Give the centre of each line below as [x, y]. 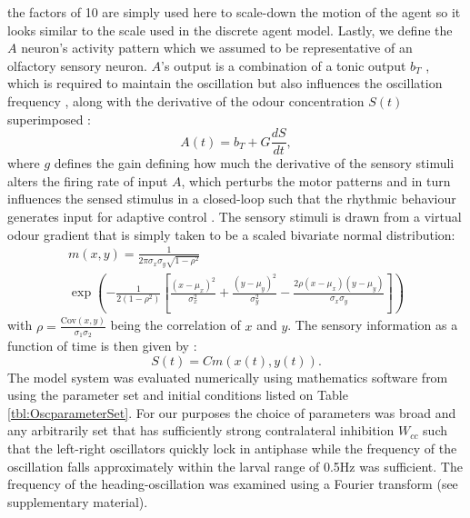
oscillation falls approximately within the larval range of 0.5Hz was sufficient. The [235, 466]
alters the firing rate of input [88, 180]
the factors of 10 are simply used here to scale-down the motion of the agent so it [234, 12]
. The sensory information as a [373, 325]
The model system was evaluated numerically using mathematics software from [228, 377]
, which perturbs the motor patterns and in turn [316, 180]
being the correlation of [175, 325]
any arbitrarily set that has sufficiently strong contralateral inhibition [201, 430]
